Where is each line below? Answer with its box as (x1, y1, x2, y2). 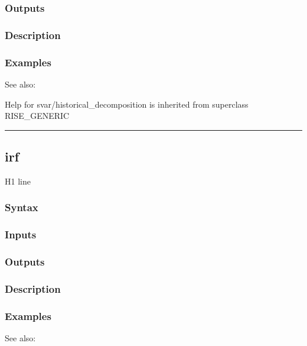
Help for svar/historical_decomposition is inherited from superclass (5, 98, 249, 110)
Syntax (5, 200, 38, 215)
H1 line (5, 174, 31, 187)
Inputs (5, 227, 37, 242)
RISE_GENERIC (5, 109, 70, 122)
